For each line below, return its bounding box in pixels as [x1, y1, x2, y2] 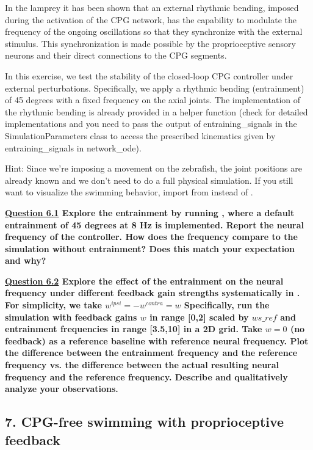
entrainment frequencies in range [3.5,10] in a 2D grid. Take [5, 322, 262, 335]
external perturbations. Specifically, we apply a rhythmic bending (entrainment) [5, 81, 304, 94]
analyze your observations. [5, 382, 118, 395]
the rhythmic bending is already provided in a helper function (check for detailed [5, 105, 308, 118]
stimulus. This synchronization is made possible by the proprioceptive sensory [5, 37, 296, 49]
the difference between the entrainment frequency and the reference [5, 346, 298, 359]
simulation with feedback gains [5, 310, 137, 323]
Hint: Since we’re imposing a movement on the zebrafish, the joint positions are [5, 162, 302, 175]
